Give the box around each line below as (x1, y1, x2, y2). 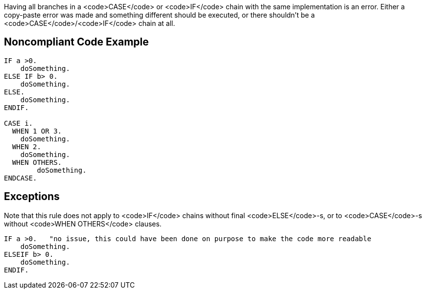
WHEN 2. (12, 142, 41, 151)
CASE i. (4, 119, 33, 127)
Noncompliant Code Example (4, 36, 149, 48)
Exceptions (4, 190, 60, 203)
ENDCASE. (4, 174, 37, 182)
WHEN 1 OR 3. (12, 127, 62, 135)
